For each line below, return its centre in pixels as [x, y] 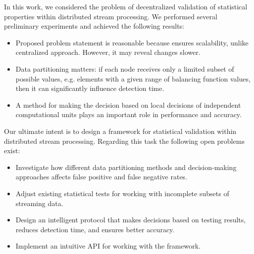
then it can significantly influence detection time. [90, 88]
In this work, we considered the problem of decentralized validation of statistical [126, 6]
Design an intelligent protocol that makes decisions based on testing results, [131, 220]
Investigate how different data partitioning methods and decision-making [126, 167]
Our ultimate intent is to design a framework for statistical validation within [120, 131]
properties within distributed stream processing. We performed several [111, 16]
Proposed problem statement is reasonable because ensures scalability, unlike [132, 42]
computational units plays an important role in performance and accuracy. [128, 114]
